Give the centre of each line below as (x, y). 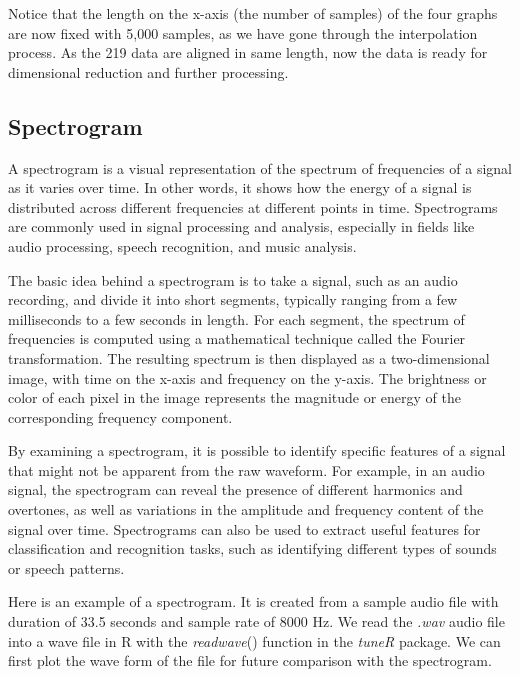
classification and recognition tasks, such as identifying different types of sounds (252, 548)
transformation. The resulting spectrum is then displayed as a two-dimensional (249, 357)
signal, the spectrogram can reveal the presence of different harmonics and (235, 489)
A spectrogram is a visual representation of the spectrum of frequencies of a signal (260, 167)
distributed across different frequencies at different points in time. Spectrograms (253, 206)
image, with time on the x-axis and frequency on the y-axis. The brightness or (247, 377)
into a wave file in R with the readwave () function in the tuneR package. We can (254, 640)
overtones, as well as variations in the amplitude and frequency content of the (246, 509)
